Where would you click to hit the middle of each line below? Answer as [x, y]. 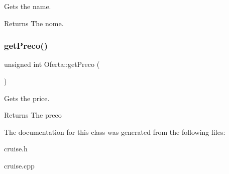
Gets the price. [27, 98]
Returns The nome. [34, 23]
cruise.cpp [19, 165]
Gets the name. [28, 6]
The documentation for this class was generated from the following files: [115, 132]
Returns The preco [33, 115]
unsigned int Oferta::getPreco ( [52, 64]
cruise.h [16, 149]
